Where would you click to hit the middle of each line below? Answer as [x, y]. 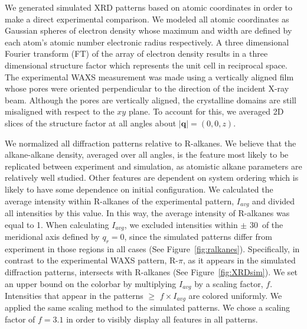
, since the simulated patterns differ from [198, 236]
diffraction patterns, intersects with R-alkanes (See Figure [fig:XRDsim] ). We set [151, 271]
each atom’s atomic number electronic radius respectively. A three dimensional [147, 42]
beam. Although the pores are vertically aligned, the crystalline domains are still [151, 100]
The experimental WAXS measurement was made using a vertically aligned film [149, 76]
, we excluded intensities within [181, 224]
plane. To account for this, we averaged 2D [206, 111]
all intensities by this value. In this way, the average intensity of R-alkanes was [147, 212]
